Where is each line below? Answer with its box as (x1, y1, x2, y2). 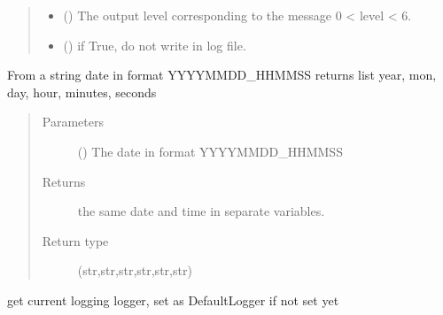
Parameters (42, 112, 104, 131)
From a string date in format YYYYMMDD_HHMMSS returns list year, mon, (7, 65, 437, 84)
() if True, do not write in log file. (63, 35, 246, 54)
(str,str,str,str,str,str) (77, 261, 192, 280)
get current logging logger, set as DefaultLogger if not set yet (7, 290, 339, 309)
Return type (42, 231, 109, 250)
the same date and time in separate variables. (77, 202, 325, 220)
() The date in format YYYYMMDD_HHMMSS (77, 142, 343, 160)
